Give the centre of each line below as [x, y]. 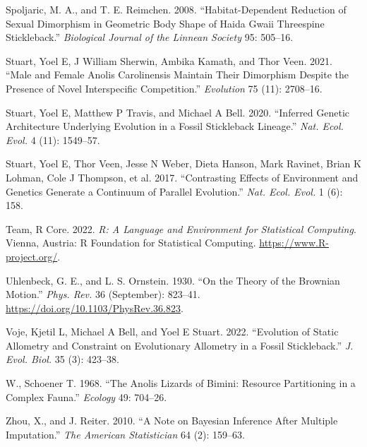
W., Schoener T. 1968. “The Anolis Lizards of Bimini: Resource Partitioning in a [181, 383]
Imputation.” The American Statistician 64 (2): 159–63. [125, 434]
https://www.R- [294, 243]
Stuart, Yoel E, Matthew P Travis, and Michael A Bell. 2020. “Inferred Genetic [178, 112]
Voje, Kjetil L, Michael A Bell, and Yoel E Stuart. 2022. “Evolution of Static [172, 332]
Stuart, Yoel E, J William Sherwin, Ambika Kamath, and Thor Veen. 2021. [169, 60]
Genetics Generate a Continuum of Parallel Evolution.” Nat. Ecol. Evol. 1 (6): [174, 191]
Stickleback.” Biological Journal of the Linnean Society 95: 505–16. [150, 37]
